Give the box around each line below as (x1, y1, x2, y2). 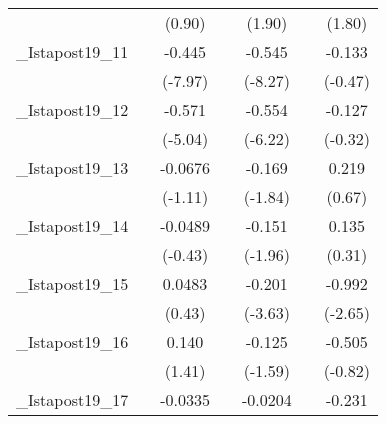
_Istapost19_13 (16, 156, 129, 179)
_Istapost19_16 (16, 330, 129, 353)
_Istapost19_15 (16, 272, 129, 295)
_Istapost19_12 (16, 98, 129, 121)
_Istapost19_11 (16, 40, 129, 63)
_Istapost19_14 (16, 214, 129, 237)
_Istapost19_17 (16, 388, 129, 411)
